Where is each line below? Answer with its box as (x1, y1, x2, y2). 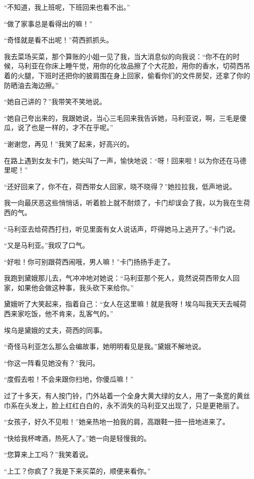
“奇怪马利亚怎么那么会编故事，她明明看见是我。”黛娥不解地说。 (4, 341, 206, 351)
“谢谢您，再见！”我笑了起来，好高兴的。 (4, 138, 134, 149)
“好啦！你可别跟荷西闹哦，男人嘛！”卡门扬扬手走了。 (4, 256, 175, 266)
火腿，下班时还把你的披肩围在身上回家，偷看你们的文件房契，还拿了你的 (17, 70, 250, 80)
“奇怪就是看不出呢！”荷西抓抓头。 (4, 35, 113, 45)
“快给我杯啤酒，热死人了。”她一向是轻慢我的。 (4, 433, 151, 443)
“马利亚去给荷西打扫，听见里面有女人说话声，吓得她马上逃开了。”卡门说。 (4, 223, 240, 234)
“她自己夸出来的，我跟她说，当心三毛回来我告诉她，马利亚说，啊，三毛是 (4, 112, 240, 123)
